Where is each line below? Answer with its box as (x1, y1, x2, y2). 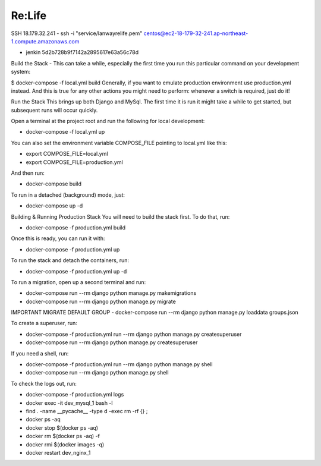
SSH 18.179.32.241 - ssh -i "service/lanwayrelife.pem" (11, 30, 143, 37)
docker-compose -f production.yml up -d (26, 267, 127, 275)
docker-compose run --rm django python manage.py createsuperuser (26, 339, 198, 346)
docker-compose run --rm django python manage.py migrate (26, 298, 177, 305)
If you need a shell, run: (11, 349, 69, 357)
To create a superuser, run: (11, 320, 77, 327)
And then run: (11, 169, 45, 177)
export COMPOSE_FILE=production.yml (26, 158, 123, 166)
